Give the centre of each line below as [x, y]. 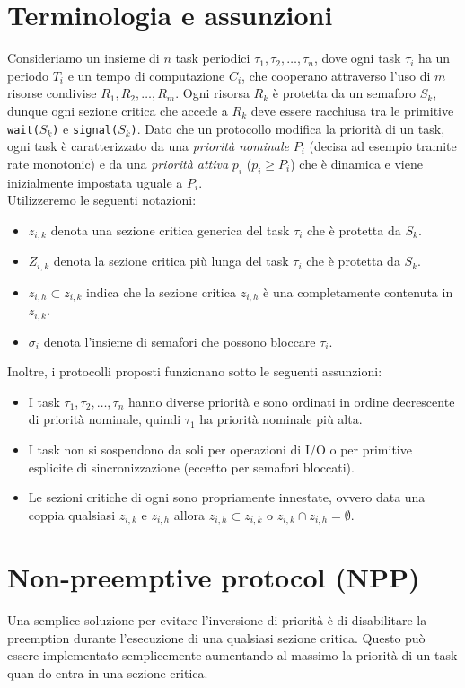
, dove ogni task [357, 58]
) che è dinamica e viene [356, 163]
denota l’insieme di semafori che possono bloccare [180, 341]
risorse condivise [52, 93]
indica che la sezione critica [161, 291]
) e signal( [85, 128]
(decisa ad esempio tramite [383, 146]
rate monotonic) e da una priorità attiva [118, 163]
